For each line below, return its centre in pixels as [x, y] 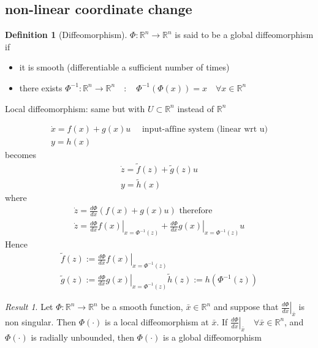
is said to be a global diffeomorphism [244, 35]
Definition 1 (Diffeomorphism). [66, 35]
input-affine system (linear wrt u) [205, 130]
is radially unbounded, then [82, 337]
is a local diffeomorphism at [157, 321]
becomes [21, 155]
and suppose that [246, 306]
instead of [196, 108]
